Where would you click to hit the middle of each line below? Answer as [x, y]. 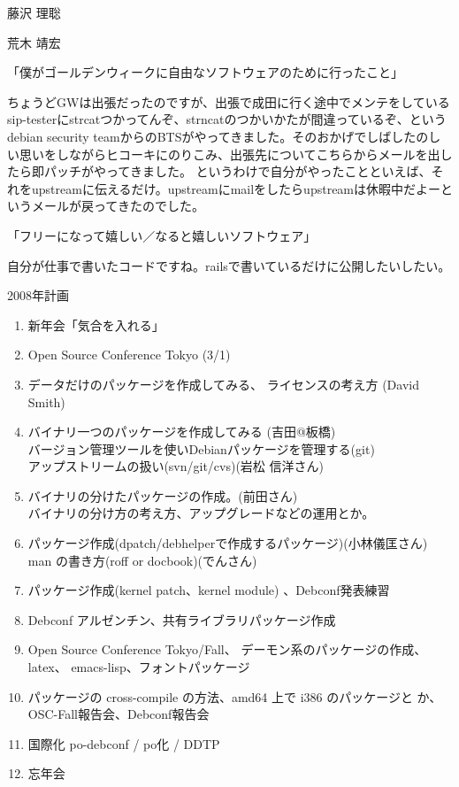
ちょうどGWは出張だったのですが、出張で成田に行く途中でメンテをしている [229, 101]
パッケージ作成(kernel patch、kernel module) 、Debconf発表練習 [209, 590]
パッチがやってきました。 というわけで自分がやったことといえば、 [237, 171]
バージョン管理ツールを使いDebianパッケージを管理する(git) [201, 448]
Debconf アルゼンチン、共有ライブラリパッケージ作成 [182, 619]
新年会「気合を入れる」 [96, 324]
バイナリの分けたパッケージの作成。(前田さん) [163, 495]
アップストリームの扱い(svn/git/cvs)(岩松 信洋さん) [176, 466]
